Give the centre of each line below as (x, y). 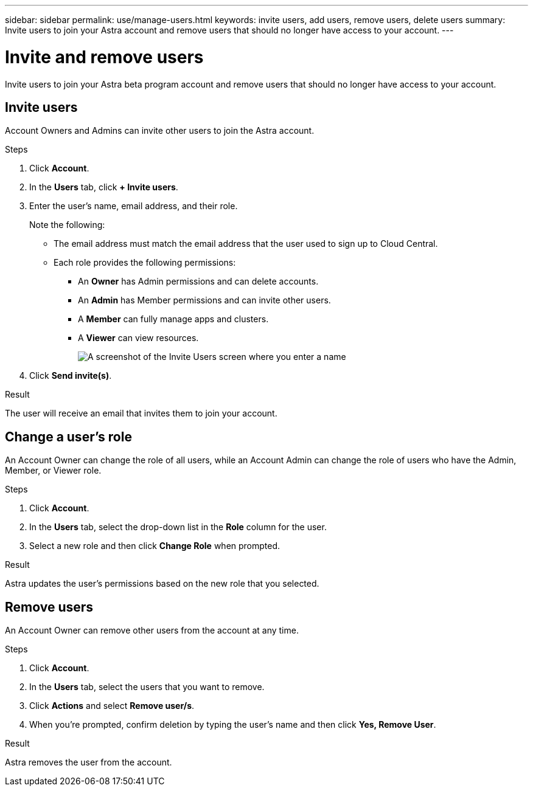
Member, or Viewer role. (53, 471)
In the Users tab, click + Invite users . (104, 187)
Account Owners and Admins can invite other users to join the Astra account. (160, 131)
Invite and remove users (104, 57)
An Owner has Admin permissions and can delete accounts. (198, 282)
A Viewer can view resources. (138, 338)
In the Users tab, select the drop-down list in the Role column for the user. (178, 527)
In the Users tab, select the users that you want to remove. (147, 687)
